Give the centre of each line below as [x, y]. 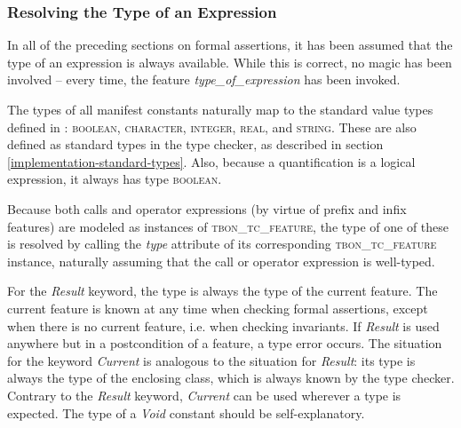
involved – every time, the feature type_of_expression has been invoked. [204, 79]
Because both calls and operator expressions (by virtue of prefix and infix [207, 208]
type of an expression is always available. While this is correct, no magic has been [230, 62]
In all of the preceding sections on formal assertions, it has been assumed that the [230, 45]
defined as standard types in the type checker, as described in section [195, 144]
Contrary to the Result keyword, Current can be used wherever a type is [204, 395]
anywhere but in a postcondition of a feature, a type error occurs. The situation [225, 343]
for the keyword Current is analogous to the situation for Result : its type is [211, 360]
